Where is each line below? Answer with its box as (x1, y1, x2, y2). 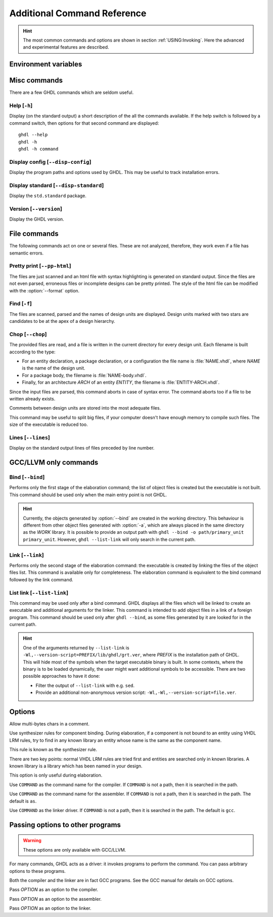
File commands (9, 230, 59, 238)
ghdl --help (18, 132, 48, 138)
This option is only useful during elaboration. (9, 772, 103, 778)
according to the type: (9, 349, 56, 355)
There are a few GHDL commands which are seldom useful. (9, 89, 134, 96)
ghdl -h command (18, 146, 59, 152)
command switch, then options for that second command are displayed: (9, 120, 159, 126)
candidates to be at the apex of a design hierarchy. (9, 318, 116, 324)
